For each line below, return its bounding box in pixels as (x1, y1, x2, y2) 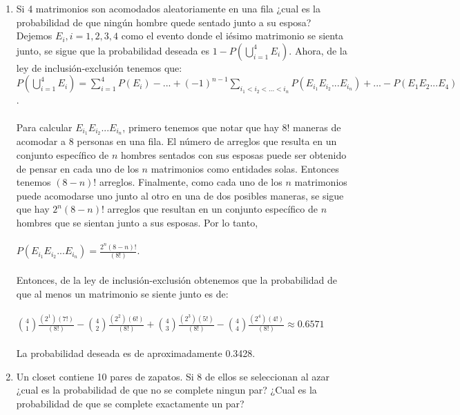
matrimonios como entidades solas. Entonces (151, 161, 339, 175)
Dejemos (16, 28, 52, 43)
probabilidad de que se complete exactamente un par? (16, 396, 245, 410)
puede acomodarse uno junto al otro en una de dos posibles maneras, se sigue (16, 188, 344, 202)
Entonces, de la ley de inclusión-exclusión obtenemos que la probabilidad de (16, 273, 337, 287)
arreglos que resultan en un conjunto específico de (107, 202, 318, 216)
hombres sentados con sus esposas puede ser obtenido (120, 148, 347, 162)
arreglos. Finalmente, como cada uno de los (99, 175, 282, 189)
